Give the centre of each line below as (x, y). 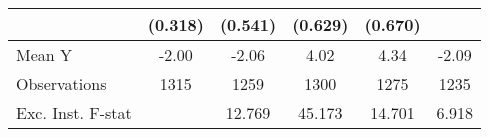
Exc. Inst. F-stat (74, 112)
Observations (61, 83)
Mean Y (44, 54)
